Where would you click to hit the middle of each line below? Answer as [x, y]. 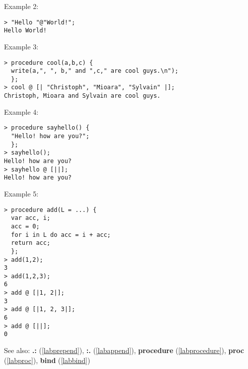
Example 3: [21, 46]
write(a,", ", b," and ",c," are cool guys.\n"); [95, 71]
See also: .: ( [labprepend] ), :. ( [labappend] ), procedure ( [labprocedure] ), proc [124, 350]
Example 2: [21, 6]
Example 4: [21, 111]
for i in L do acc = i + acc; [61, 235]
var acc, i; [31, 218]
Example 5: [21, 193]
